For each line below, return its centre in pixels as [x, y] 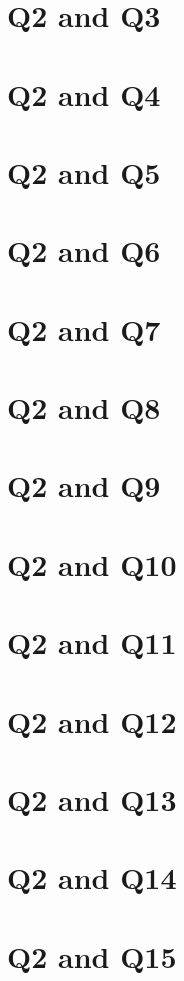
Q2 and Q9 [84, 485]
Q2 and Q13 [92, 798]
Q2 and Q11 [92, 642]
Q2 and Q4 [84, 93]
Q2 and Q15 [92, 955]
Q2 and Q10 [92, 563]
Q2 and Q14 [92, 877]
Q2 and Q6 [84, 250]
